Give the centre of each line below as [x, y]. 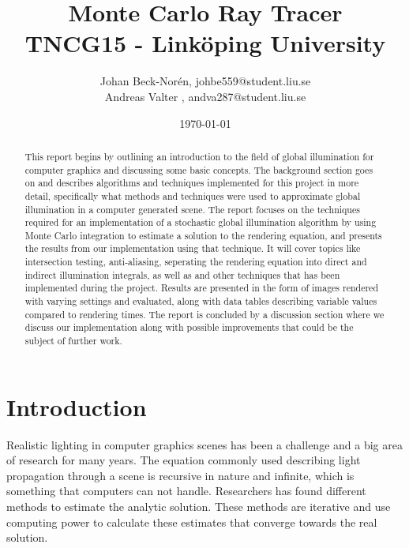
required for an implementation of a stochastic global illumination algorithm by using [201, 222]
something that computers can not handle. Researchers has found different [186, 491]
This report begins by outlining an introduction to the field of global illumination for [199, 156]
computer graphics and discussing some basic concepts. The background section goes [199, 169]
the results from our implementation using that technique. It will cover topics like [193, 248]
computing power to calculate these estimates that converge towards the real [192, 522]
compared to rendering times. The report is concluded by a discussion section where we [204, 314]
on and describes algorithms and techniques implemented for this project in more [192, 183]
